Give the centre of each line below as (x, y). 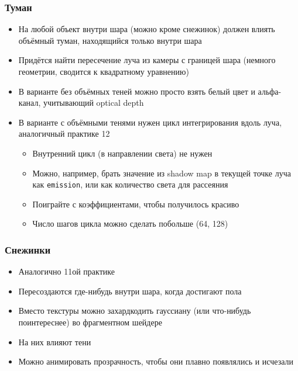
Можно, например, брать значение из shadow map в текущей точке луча (162, 173)
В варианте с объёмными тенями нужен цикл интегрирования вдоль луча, (150, 122)
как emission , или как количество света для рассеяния (130, 184)
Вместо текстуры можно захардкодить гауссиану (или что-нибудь (135, 311)
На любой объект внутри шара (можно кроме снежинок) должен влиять (147, 29)
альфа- (270, 91)
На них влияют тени (55, 341)
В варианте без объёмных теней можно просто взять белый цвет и (137, 91)
